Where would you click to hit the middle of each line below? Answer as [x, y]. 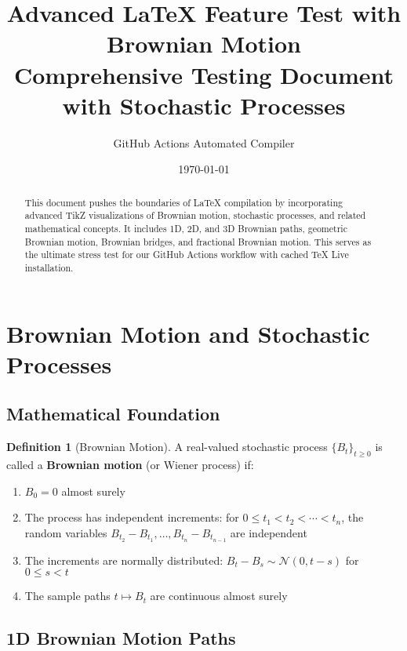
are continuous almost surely [219, 596]
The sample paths [67, 596]
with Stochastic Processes [204, 105]
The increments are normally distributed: [124, 560]
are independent [269, 532]
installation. [49, 267]
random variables [66, 532]
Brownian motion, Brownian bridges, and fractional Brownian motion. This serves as [198, 241]
